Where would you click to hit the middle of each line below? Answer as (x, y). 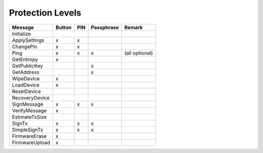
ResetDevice (27, 91)
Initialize (21, 34)
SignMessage (28, 104)
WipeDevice (26, 78)
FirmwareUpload (31, 142)
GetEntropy (25, 59)
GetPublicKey (28, 66)
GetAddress (26, 72)
